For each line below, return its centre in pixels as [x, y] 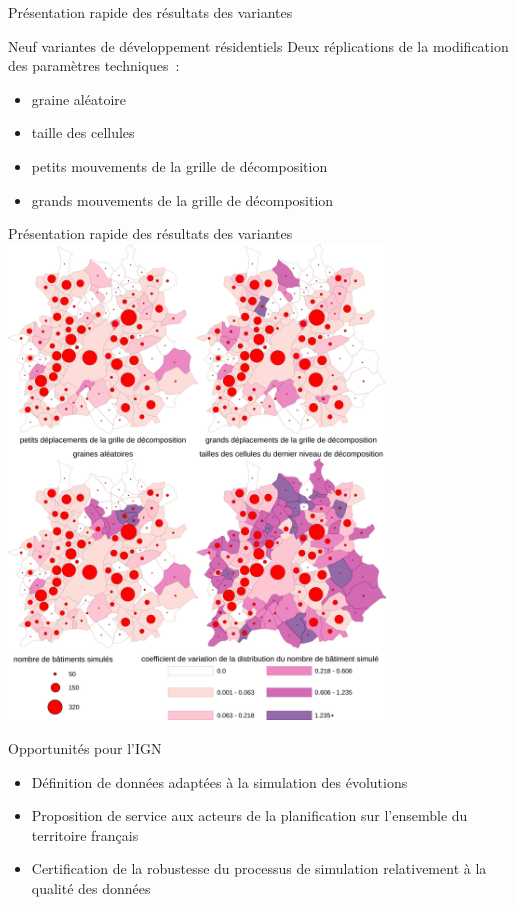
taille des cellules [83, 132]
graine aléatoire [78, 98]
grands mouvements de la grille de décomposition [182, 199]
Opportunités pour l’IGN [85, 747]
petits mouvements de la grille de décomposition [179, 165]
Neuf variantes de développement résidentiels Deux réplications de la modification [258, 45]
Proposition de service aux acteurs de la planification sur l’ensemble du [249, 815]
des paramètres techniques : [94, 65]
